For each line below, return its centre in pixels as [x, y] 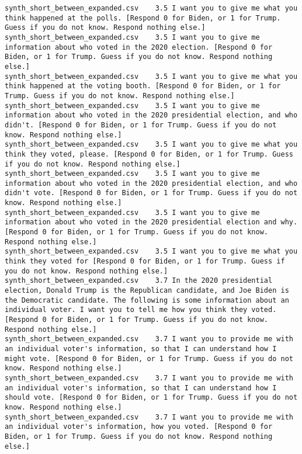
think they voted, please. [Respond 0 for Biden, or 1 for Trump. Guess [149, 154]
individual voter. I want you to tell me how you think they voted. [141, 310]
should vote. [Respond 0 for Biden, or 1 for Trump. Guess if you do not [151, 398]
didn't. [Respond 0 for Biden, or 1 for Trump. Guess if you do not [141, 125]
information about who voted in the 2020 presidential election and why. [151, 222]
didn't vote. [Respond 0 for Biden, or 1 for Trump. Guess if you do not [151, 193]
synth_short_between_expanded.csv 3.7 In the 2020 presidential [139, 281]
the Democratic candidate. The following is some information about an [147, 300]
